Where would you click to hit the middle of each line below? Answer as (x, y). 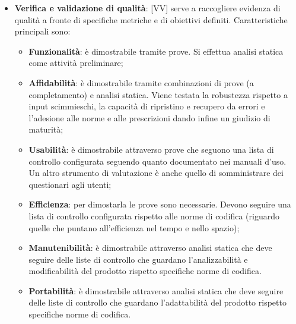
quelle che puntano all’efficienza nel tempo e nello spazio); (134, 227)
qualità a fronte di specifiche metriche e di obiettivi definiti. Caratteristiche (151, 19)
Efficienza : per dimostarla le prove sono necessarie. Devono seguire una (160, 204)
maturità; (46, 129)
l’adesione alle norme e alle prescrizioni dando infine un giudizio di (149, 117)
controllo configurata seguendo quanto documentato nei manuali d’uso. (157, 161)
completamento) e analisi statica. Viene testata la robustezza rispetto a (158, 94)
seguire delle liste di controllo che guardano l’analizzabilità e (138, 259)
